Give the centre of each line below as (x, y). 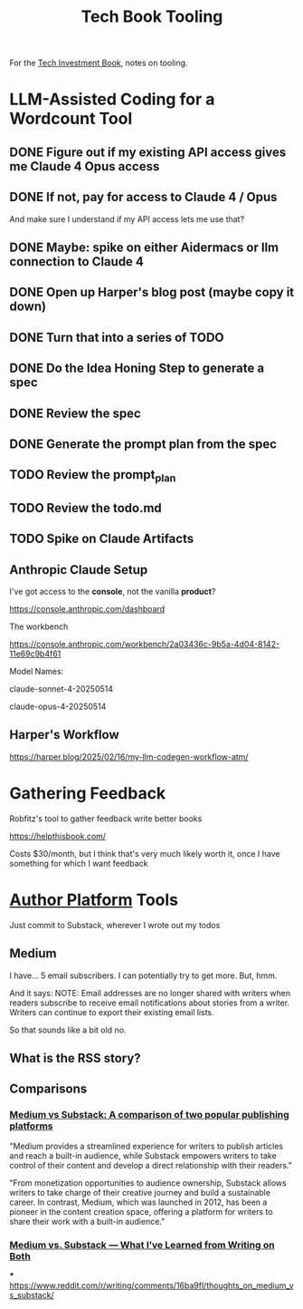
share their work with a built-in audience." (87, 1221)
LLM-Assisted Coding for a (112, 99)
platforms (31, 1126)
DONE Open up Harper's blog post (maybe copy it (152, 292)
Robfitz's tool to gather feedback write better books (106, 819)
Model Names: (37, 672)
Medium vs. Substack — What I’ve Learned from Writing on (142, 1245)
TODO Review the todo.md (86, 508)
